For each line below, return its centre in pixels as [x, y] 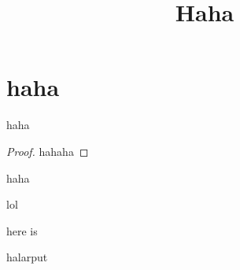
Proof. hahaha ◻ [48, 151]
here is [22, 230]
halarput [27, 257]
